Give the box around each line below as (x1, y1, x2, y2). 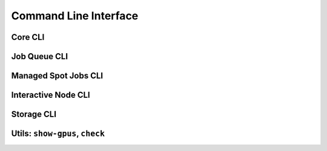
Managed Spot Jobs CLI (11, 71, 103, 81)
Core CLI (11, 32, 45, 42)
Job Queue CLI (11, 51, 68, 62)
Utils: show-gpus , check (11, 129, 105, 139)
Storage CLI (11, 109, 57, 120)
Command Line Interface (11, 9, 139, 22)
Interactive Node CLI (11, 90, 90, 100)
